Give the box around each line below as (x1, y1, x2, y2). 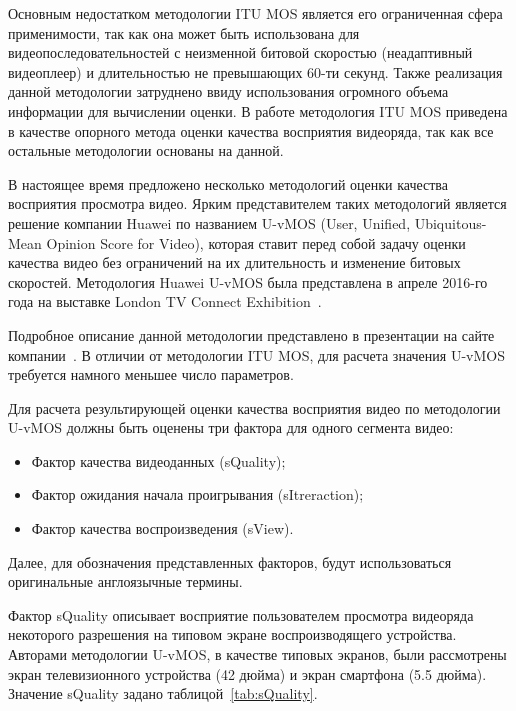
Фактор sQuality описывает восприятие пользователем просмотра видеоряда (8, 604, 474, 625)
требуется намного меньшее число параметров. (8, 364, 294, 385)
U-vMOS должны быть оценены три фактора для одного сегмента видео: (8, 417, 454, 438)
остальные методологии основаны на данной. (8, 140, 284, 161)
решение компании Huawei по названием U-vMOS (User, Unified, (8, 212, 411, 233)
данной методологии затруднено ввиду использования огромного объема (8, 81, 449, 102)
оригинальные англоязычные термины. (8, 571, 243, 592)
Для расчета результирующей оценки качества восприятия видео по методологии (8, 397, 501, 418)
